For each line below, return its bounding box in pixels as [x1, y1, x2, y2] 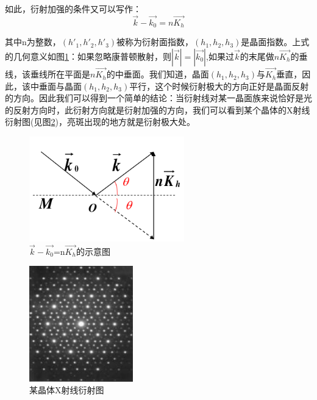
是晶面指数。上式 [241, 35, 310, 48]
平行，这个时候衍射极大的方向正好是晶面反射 [129, 79, 309, 92]
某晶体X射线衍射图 [29, 384, 104, 396]
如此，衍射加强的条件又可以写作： [5, 2, 141, 15]
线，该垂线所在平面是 [5, 68, 90, 80]
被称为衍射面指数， [116, 35, 194, 48]
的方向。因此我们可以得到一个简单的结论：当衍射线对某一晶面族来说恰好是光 [5, 91, 312, 104]
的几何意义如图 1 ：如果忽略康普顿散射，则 [5, 49, 171, 62]
